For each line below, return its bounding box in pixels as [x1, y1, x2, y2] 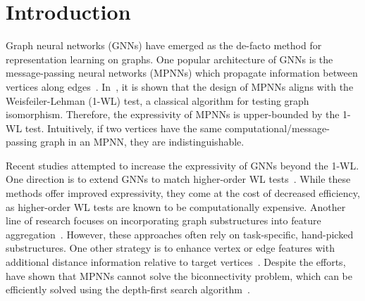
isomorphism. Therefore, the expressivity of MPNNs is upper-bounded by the [6, 107, 340, 122]
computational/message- [225, 120, 330, 135]
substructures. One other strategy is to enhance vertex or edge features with [6, 241, 335, 255]
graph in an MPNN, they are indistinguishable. [40, 134, 245, 149]
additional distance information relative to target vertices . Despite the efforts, [6, 255, 346, 269]
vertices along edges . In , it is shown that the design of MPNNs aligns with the [6, 79, 354, 94]
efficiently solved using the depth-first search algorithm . [6, 282, 250, 297]
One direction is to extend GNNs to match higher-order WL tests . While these [6, 172, 351, 186]
